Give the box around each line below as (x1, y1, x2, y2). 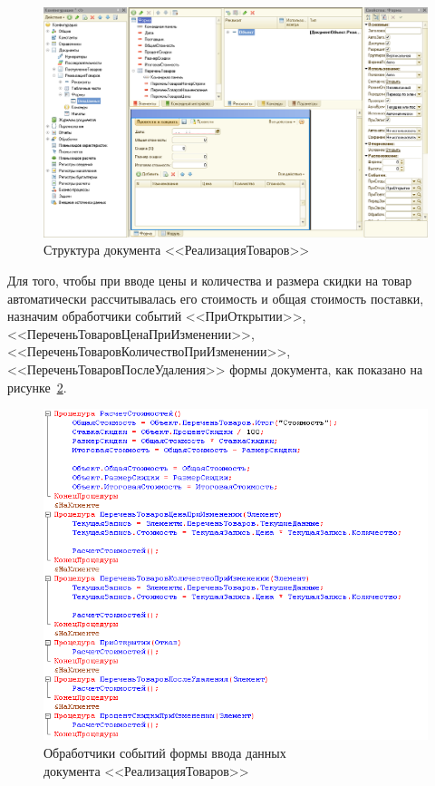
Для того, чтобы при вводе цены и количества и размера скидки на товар (7, 271, 412, 289)
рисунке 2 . (7, 377, 67, 396)
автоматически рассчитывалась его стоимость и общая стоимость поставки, (7, 288, 424, 307)
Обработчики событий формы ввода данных (43, 742, 286, 762)
